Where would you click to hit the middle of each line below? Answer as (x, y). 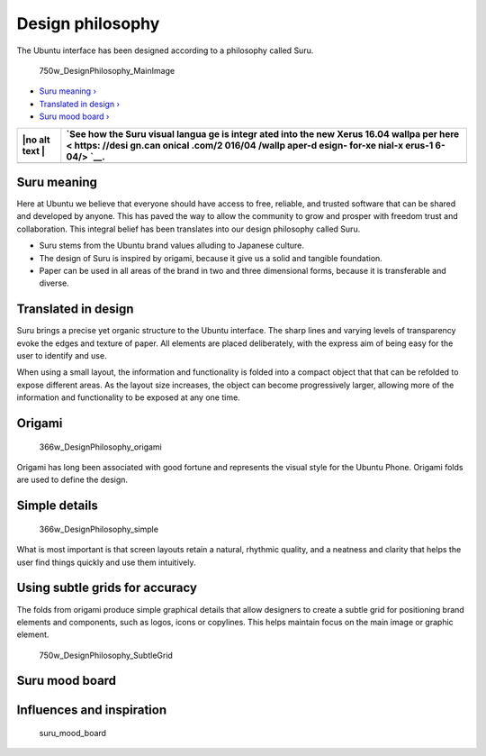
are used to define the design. (72, 480)
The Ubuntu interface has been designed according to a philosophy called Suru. (165, 50)
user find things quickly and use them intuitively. (107, 562)
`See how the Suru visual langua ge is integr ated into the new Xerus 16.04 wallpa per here (263, 133)
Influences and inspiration (91, 710)
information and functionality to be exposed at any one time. (128, 397)
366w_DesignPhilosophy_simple (99, 529)
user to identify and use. (62, 356)
